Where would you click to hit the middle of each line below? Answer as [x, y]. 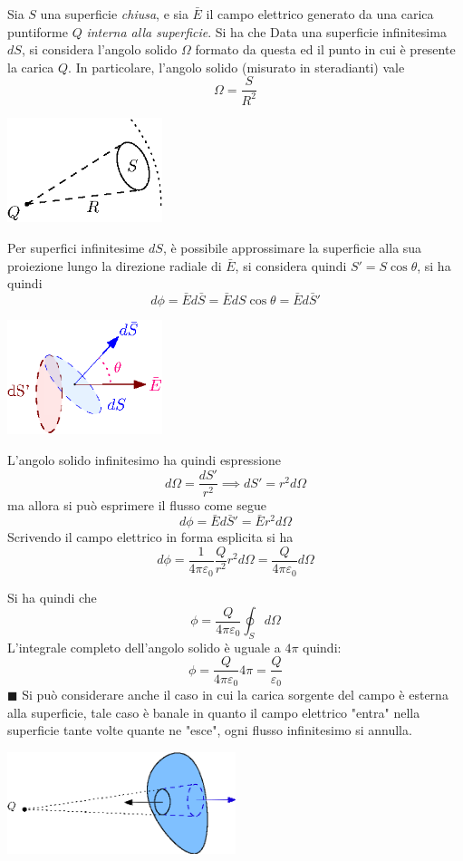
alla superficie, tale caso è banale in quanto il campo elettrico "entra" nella [214, 712]
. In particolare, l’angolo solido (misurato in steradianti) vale [236, 67]
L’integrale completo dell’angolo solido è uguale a [144, 647]
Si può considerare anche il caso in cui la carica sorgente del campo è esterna [235, 694]
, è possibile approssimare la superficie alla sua [292, 247]
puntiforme [38, 31]
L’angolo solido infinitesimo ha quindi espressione [145, 459]
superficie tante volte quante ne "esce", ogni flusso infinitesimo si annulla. [210, 730]
